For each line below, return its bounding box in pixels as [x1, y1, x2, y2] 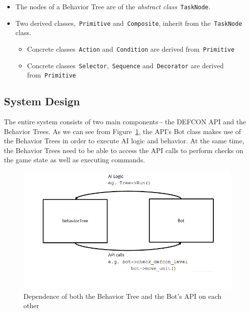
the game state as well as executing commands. [4, 155, 145, 165]
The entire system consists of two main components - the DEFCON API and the [4, 117, 246, 127]
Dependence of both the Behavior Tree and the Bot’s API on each [23, 291, 222, 301]
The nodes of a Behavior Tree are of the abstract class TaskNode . [15, 1, 210, 11]
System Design [4, 94, 80, 109]
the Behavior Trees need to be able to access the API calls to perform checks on [4, 145, 244, 155]
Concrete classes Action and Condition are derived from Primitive [27, 43, 235, 54]
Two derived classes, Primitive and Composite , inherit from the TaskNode [15, 18, 242, 28]
